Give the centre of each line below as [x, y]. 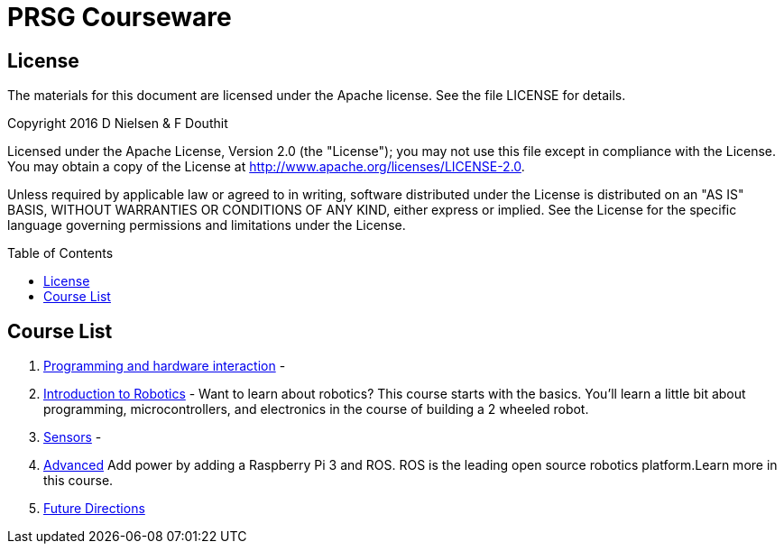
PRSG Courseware [120, 17]
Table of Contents [60, 253]
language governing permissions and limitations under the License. [207, 225]
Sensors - [73, 437]
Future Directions [94, 509]
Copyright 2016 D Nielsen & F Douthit [118, 124]
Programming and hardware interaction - [165, 366]
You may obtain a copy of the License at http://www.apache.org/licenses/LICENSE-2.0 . [266, 167]
